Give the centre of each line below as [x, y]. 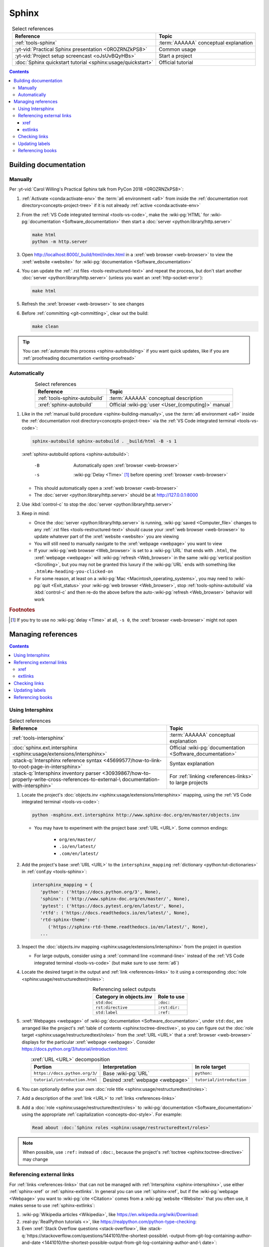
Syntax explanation [192, 764]
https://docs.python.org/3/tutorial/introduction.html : [75, 1049]
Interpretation [120, 1066]
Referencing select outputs [124, 989]
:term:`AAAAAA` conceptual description [156, 398]
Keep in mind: [36, 513]
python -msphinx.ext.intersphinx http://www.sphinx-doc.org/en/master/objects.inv [136, 815]
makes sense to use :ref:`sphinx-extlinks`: [52, 1205]
